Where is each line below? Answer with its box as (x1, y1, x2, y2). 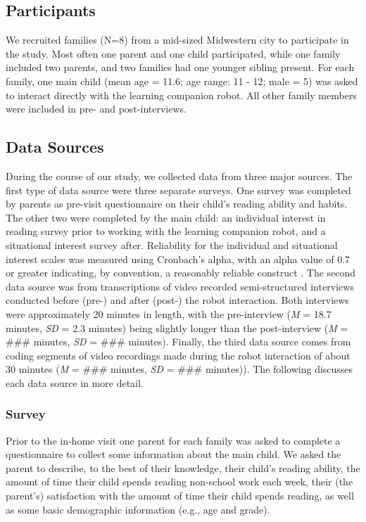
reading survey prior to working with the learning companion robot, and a (6, 224, 326, 238)
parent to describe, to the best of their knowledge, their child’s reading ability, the (6, 460, 360, 475)
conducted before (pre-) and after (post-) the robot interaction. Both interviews (6, 293, 349, 307)
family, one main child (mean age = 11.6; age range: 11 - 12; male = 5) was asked (6, 73, 358, 88)
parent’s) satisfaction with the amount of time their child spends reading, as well (6, 488, 354, 503)
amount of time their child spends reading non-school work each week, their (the (6, 474, 353, 489)
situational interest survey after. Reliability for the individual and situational (6, 237, 338, 252)
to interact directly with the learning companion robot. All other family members (6, 87, 357, 102)
